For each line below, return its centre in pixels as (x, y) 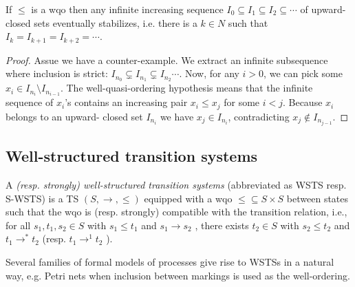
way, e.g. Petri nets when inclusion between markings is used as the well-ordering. (178, 275)
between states (318, 198)
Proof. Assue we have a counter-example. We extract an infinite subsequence (167, 60)
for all (18, 225)
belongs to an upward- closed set (74, 116)
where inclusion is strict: (57, 73)
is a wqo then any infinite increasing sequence (127, 9)
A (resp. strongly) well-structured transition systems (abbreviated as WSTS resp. (176, 184)
